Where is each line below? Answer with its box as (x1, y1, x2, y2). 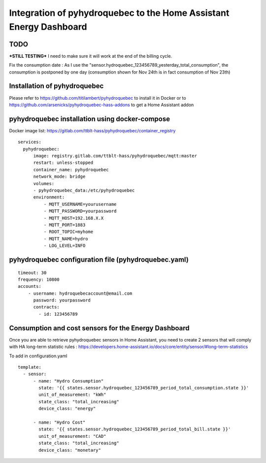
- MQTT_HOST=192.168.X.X (43, 215, 104, 221)
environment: (33, 194, 65, 200)
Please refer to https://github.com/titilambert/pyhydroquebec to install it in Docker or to (9, 95, 187, 101)
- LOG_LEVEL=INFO (43, 243, 86, 249)
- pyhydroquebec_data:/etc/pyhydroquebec (33, 188, 135, 193)
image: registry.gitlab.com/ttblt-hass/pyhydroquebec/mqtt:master (33, 153, 197, 159)
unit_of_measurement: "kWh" (38, 392, 106, 397)
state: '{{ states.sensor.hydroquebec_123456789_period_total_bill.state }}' (38, 426, 231, 432)
